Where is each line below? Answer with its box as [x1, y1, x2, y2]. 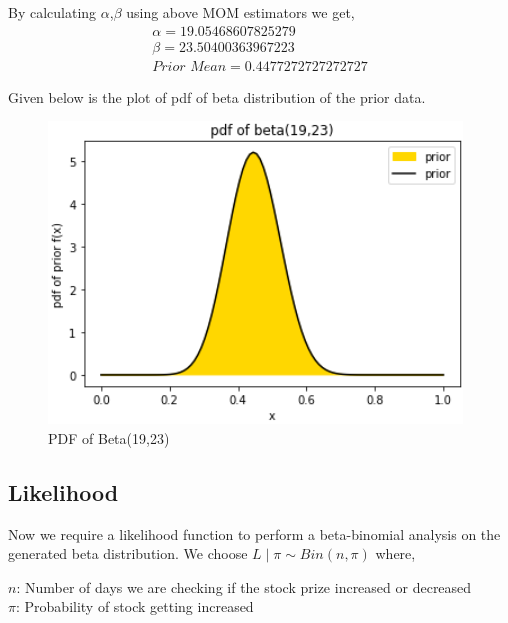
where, [375, 543, 416, 564]
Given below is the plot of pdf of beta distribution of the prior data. [8, 86, 426, 107]
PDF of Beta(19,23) [48, 427, 170, 448]
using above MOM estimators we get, [126, 2, 355, 22]
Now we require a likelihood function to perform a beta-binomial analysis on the [8, 523, 501, 544]
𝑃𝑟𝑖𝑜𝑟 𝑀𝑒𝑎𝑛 [152, 59, 227, 74]
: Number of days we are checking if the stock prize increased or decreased [16, 576, 472, 597]
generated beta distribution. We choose [8, 543, 248, 564]
